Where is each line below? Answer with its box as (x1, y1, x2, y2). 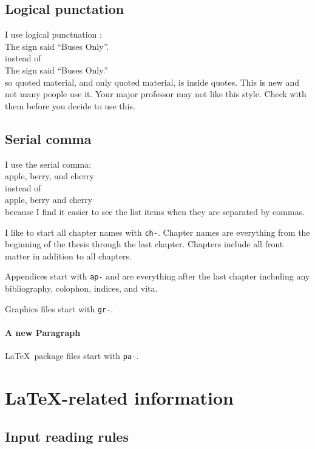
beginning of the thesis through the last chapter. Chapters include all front (5, 238, 283, 250)
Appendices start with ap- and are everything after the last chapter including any (5, 270, 310, 283)
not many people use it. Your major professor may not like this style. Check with (5, 87, 307, 100)
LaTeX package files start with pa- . (5, 349, 139, 362)
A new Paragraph (5, 326, 81, 338)
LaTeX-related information (5, 385, 234, 410)
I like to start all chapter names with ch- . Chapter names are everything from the (5, 225, 310, 238)
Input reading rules (5, 427, 129, 445)
